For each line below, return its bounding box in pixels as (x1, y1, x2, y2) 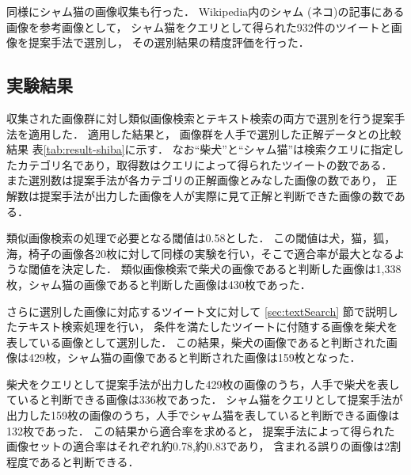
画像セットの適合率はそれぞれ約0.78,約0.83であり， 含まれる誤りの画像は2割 (6, 438, 401, 454)
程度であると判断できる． (6, 453, 139, 469)
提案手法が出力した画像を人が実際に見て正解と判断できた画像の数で (39, 187, 394, 203)
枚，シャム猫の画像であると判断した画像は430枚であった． (6, 275, 311, 292)
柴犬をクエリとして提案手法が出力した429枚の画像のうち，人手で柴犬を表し (6, 375, 400, 392)
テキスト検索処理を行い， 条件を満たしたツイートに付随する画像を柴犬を (17, 318, 398, 335)
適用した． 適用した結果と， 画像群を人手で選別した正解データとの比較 (28, 125, 401, 142)
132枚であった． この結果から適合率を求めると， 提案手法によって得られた (6, 422, 395, 439)
